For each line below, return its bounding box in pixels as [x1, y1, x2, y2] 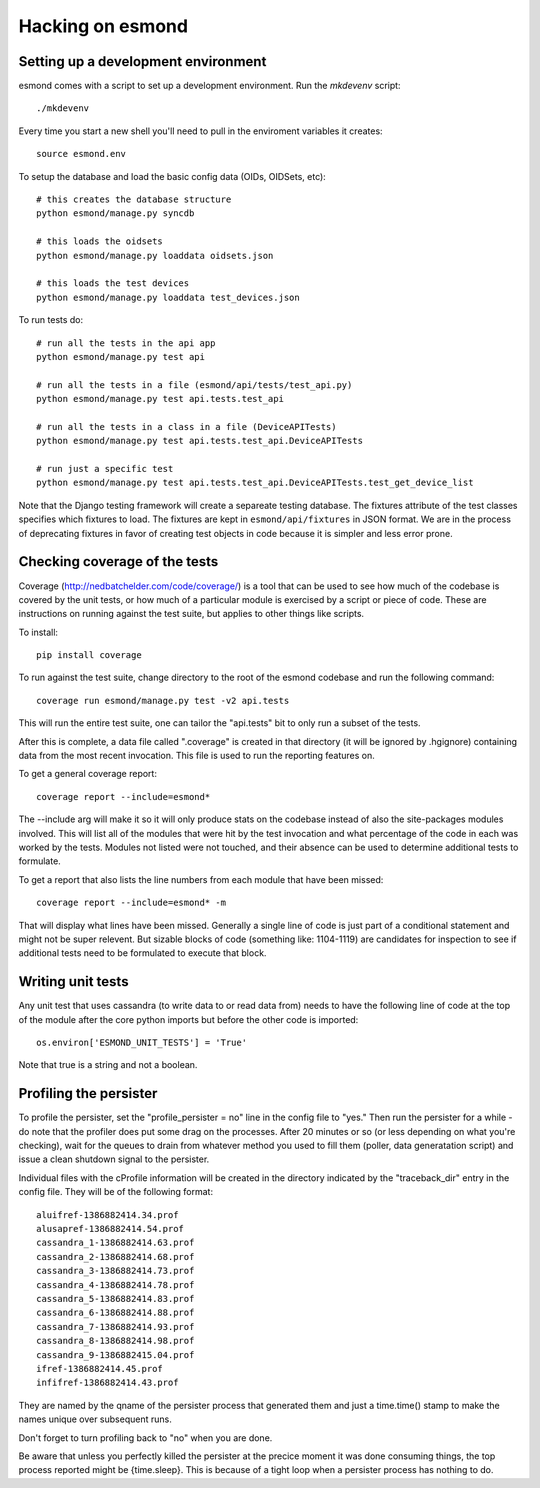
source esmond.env [36, 148, 127, 160]
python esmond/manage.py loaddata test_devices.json [36, 291, 300, 303]
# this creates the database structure [36, 194, 232, 205]
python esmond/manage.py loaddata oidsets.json [36, 250, 274, 261]
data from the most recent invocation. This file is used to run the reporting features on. [18, 750, 375, 762]
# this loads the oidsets [36, 236, 164, 247]
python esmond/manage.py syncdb [36, 208, 195, 219]
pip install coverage [36, 650, 142, 661]
